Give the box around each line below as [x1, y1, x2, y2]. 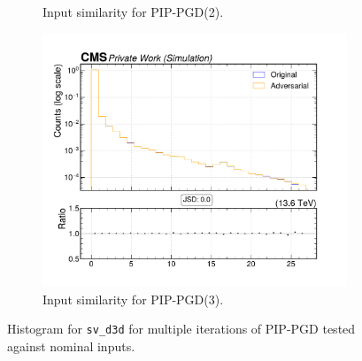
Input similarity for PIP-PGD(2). [42, 3, 224, 20]
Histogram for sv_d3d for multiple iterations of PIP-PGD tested [7, 319, 356, 338]
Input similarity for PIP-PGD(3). [42, 289, 224, 308]
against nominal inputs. [7, 336, 135, 355]
